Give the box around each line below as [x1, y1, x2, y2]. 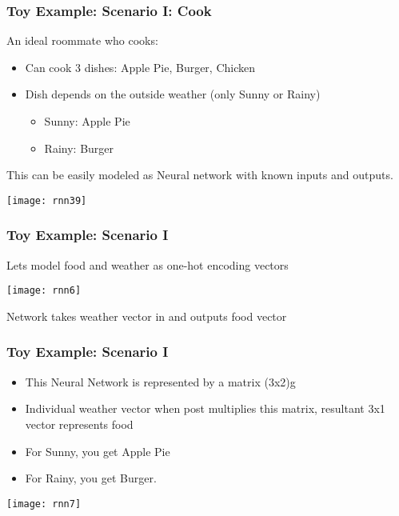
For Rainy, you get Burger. [25, 470, 157, 486]
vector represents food [25, 415, 134, 432]
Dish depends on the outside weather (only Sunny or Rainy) [25, 86, 321, 102]
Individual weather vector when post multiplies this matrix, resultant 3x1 [25, 400, 385, 417]
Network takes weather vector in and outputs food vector [6, 307, 287, 324]
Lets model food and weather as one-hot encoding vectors [6, 256, 289, 273]
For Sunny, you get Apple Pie [25, 442, 170, 459]
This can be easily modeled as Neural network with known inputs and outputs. [6, 166, 393, 183]
